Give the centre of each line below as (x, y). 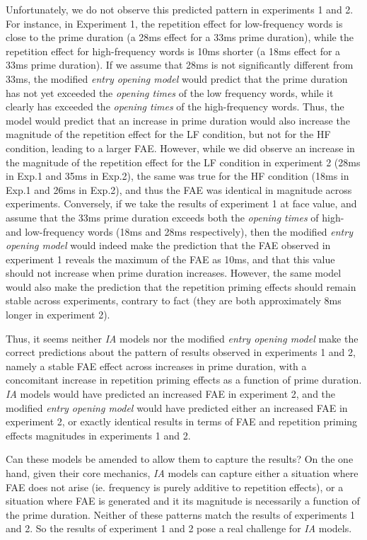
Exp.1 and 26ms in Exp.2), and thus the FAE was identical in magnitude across (179, 189)
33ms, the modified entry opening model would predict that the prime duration (177, 78)
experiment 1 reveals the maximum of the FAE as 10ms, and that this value (170, 259)
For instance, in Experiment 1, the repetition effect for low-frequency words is (174, 23)
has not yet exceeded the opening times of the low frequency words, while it (170, 92)
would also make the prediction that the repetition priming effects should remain (181, 286)
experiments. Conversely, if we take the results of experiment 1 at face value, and (181, 203)
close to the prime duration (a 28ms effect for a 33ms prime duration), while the (180, 37)
